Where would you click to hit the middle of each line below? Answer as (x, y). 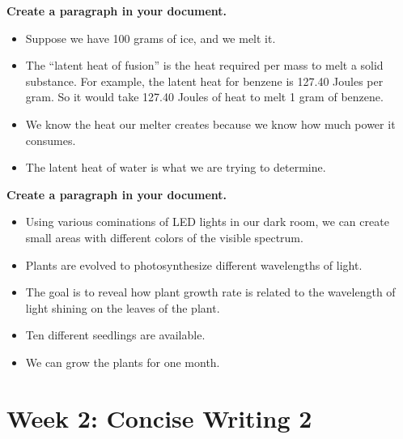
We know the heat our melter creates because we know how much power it (210, 124)
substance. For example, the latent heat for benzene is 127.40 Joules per (204, 81)
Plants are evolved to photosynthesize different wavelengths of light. (194, 264)
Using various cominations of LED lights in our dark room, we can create (207, 222)
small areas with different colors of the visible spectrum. (164, 237)
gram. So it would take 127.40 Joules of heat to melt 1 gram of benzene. (204, 97)
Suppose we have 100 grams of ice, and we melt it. (151, 38)
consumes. (51, 140)
